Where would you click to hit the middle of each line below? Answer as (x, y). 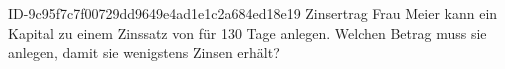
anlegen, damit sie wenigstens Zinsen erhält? (144, 52)
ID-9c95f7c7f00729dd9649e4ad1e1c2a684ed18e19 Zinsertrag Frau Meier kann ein (253, 13)
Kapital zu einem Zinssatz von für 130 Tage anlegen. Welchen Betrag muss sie (247, 32)
